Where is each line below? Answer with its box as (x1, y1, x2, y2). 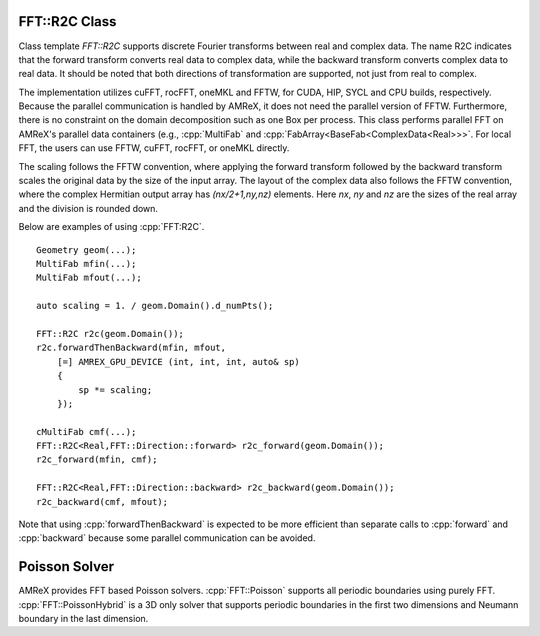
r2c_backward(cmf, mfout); (36, 496, 169, 507)
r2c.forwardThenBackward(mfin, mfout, (36, 342, 227, 354)
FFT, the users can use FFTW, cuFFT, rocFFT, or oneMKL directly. (18, 142, 290, 154)
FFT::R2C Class (18, 13, 117, 30)
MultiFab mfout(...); (36, 272, 142, 284)
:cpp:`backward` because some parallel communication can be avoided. (18, 532, 316, 544)
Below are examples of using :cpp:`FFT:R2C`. (18, 221, 205, 233)
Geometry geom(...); (36, 244, 137, 255)
